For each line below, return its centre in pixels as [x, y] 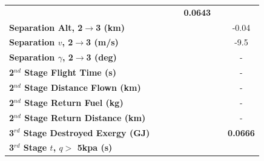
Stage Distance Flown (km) [83, 87]
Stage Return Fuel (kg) [74, 102]
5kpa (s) [95, 147]
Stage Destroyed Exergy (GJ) [87, 132]
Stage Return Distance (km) [85, 117]
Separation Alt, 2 [46, 27]
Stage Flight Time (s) [70, 72]
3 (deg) [101, 57]
